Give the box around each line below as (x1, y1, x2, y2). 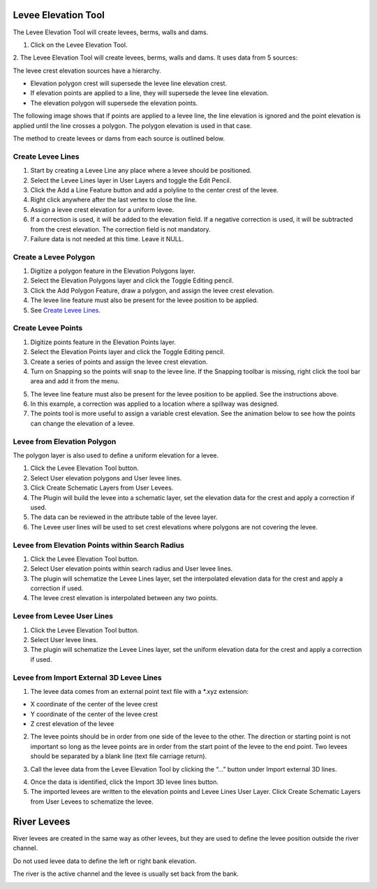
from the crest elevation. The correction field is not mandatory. (30, 225, 211, 234)
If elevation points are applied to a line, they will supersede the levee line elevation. (30, 89, 269, 97)
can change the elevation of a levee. (30, 419, 135, 427)
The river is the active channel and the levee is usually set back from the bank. (13, 869, 239, 878)
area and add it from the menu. (30, 377, 120, 385)
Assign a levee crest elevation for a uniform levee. (30, 205, 175, 213)
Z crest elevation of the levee (30, 720, 114, 728)
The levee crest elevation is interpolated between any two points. (30, 594, 218, 602)
